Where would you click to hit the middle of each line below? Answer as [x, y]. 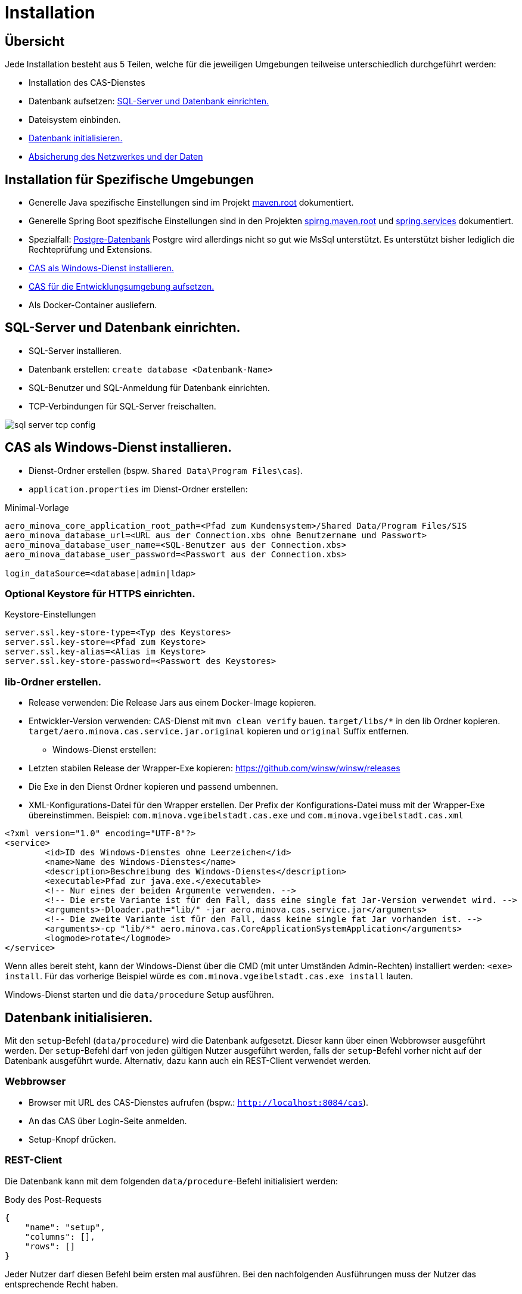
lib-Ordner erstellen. [53, 682]
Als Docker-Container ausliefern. [93, 305]
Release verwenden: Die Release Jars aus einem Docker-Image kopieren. [173, 703]
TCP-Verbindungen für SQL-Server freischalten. [122, 406]
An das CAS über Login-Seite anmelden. [108, 1121]
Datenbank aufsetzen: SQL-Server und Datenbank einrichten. [149, 101]
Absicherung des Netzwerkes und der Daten [116, 157]
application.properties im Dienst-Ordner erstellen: [138, 489]
